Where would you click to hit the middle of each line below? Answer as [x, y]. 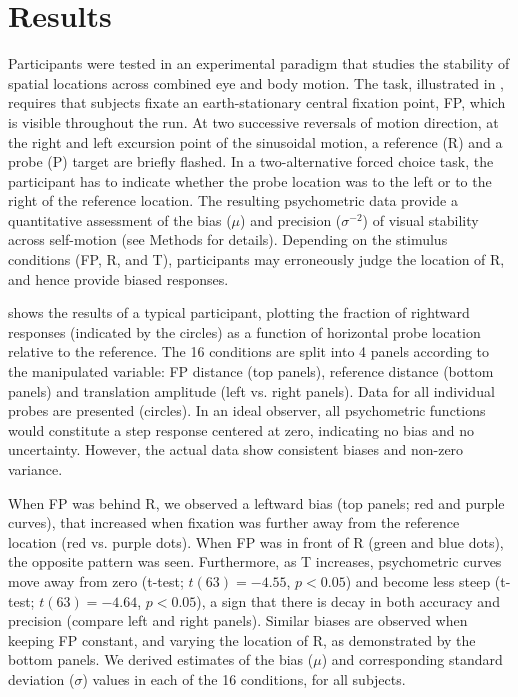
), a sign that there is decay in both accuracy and [348, 600]
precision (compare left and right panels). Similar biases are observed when [238, 620]
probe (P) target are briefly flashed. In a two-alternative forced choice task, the [251, 161]
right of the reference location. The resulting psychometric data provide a [233, 200]
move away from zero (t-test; [96, 580]
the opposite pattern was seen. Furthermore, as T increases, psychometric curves [255, 561]
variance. [35, 469]
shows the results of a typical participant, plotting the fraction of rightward [239, 312]
